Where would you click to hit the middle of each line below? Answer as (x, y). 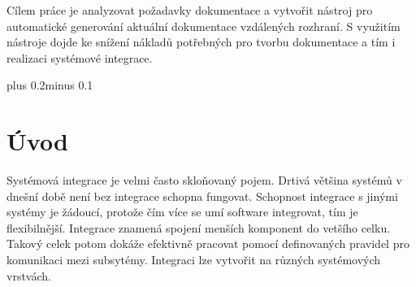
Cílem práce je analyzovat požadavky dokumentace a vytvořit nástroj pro (190, 10)
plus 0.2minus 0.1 (50, 85)
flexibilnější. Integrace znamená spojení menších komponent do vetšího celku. (199, 227)
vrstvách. (29, 275)
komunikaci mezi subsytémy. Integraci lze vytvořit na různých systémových (194, 260)
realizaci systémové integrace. (80, 57)
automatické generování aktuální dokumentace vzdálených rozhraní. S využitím (204, 26)
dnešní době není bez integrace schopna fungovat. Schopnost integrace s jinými (202, 196)
